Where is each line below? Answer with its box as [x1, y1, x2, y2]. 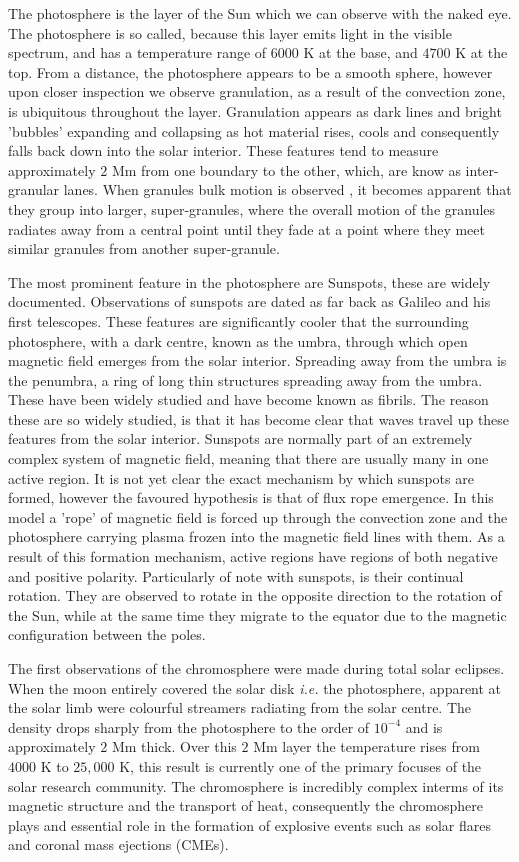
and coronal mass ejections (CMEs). [8, 834, 229, 855]
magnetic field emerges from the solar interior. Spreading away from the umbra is [8, 350, 507, 371]
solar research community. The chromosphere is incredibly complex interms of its [8, 775, 504, 796]
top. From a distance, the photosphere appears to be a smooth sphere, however [8, 61, 493, 82]
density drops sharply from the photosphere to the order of [8, 716, 370, 737]
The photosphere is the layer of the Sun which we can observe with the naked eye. [8, 3, 512, 23]
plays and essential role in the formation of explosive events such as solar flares [8, 814, 492, 835]
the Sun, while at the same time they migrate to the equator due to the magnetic [8, 604, 507, 625]
